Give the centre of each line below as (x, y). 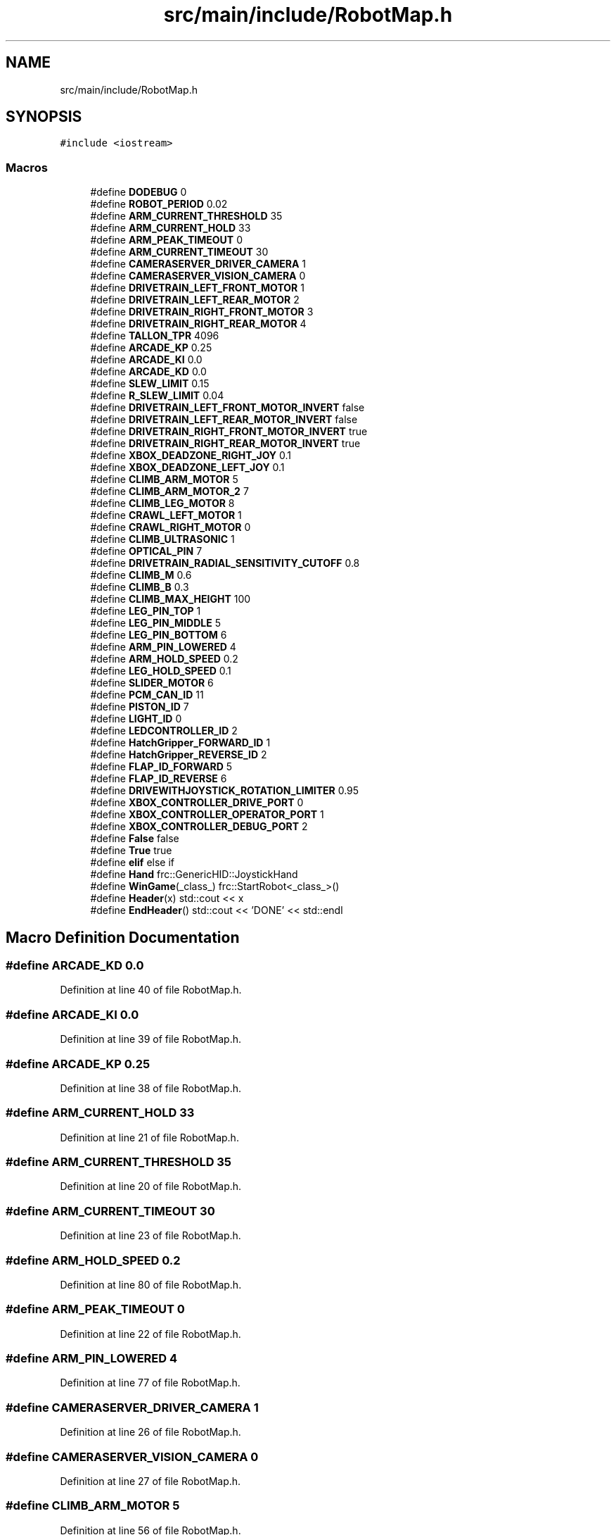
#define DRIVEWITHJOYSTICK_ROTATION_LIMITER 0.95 (225, 791)
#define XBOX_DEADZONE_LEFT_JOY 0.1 (187, 468)
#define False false (135, 839)
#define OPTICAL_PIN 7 (146, 551)
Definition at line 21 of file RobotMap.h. (149, 1137)
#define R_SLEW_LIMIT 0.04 (157, 396)
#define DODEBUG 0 (139, 192)
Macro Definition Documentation (123, 937)
